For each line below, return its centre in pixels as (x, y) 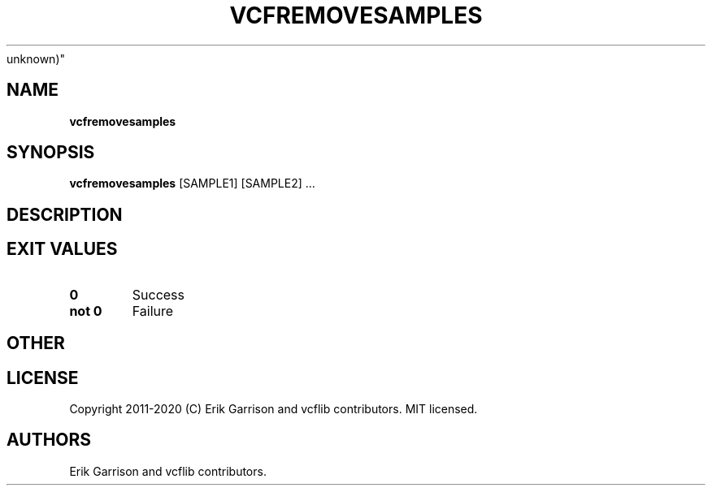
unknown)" (36, 58)
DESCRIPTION (65, 214)
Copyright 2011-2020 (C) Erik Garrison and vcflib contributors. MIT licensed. (274, 408)
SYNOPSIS (51, 153)
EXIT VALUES (62, 249)
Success (158, 294)
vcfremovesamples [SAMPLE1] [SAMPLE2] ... (192, 183)
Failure (153, 311)
